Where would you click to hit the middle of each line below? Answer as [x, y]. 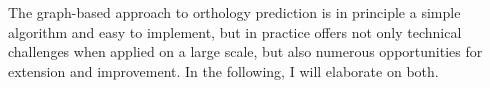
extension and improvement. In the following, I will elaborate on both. [223, 70]
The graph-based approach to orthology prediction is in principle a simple [234, 12]
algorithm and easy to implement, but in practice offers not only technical [235, 31]
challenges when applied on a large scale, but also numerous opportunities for [245, 51]
